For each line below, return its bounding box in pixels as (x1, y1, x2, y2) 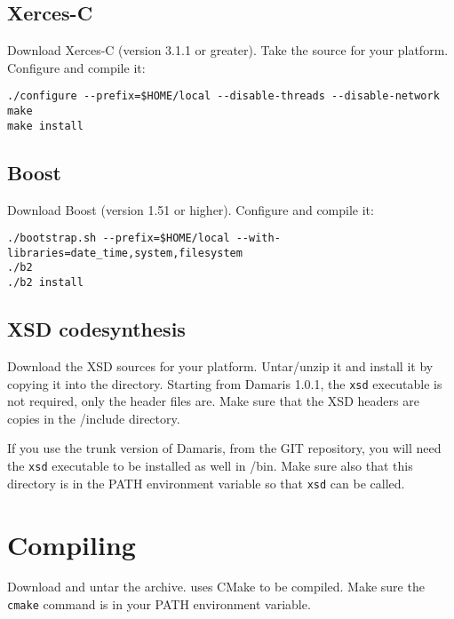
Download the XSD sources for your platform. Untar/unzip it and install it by (7, 356, 434, 375)
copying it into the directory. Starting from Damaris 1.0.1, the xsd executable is (7, 374, 442, 393)
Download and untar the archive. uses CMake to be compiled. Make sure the (7, 577, 425, 596)
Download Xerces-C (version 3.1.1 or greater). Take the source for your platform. (7, 41, 449, 60)
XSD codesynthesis (7, 315, 186, 343)
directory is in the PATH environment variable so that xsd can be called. (7, 473, 405, 492)
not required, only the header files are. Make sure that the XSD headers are (7, 392, 419, 410)
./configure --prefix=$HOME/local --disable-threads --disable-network (7, 90, 440, 103)
